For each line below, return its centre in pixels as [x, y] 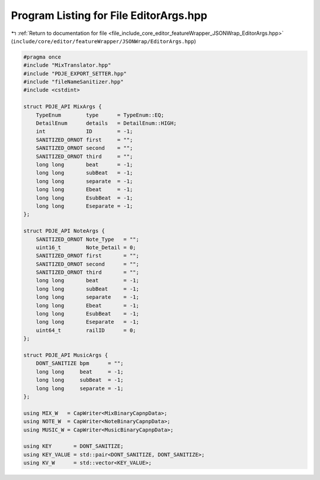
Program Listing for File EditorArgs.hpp [109, 15]
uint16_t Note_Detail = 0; [86, 247]
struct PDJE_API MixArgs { [63, 107]
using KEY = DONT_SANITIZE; [73, 446]
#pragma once [42, 57]
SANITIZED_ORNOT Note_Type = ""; [87, 239]
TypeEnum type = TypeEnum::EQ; [100, 115]
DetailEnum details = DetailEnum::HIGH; [106, 123]
